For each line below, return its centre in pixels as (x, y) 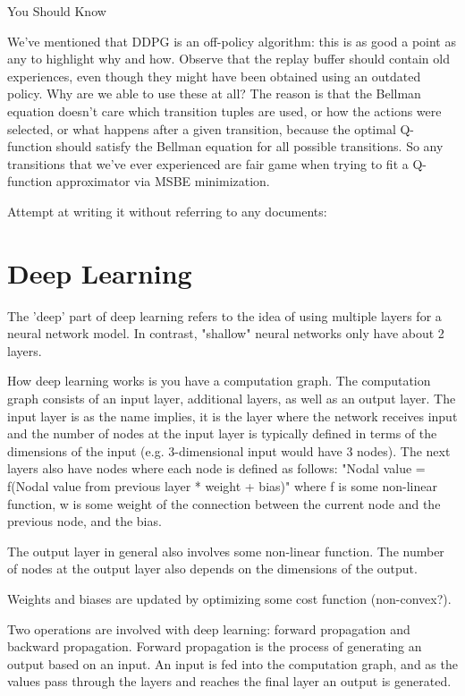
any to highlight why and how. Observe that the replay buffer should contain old (228, 59)
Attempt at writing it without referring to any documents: (167, 211)
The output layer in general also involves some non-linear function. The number (226, 551)
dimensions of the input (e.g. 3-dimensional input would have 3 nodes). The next (229, 450)
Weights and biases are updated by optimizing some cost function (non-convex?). (229, 598)
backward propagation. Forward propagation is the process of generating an (215, 646)
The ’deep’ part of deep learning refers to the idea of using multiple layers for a (224, 315)
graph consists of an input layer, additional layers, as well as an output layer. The (232, 399)
